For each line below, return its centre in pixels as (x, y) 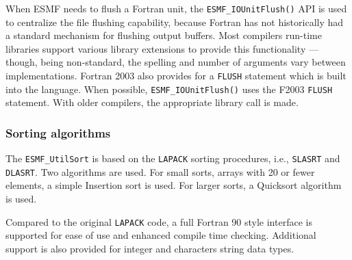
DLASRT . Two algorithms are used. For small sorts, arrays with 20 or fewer (160, 171)
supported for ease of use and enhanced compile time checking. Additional (161, 235)
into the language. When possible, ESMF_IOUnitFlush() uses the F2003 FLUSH (169, 89)
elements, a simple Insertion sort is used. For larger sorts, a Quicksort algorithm (174, 185)
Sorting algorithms (58, 132)
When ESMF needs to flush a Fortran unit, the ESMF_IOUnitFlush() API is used (176, 8)
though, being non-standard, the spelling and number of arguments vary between (176, 62)
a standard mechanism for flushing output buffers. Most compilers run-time (164, 35)
